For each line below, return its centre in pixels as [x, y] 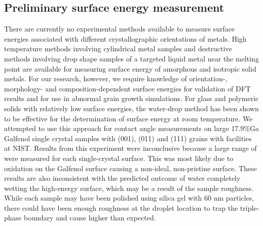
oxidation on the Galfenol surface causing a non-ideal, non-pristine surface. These [130, 168]
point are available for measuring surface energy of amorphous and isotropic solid [130, 68]
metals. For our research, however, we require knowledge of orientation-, [116, 78]
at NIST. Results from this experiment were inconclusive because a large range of [130, 148]
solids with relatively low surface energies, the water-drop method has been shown [131, 108]
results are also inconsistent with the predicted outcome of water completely [122, 178]
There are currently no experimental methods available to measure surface [120, 29]
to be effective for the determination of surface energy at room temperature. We [128, 118]
